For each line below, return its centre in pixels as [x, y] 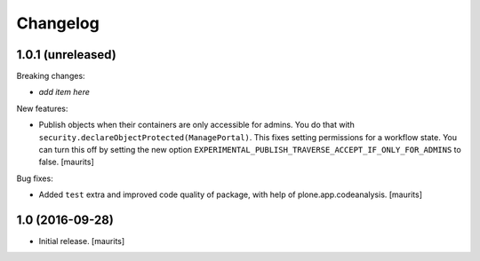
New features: [42, 108]
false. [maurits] [66, 162]
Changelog [58, 23]
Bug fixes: [35, 178]
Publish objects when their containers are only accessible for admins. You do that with [196, 125]
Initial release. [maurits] [82, 241]
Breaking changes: [51, 76]
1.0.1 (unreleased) [67, 55]
